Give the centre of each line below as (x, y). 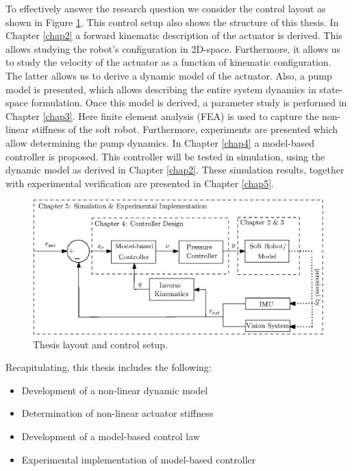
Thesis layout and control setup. (101, 344)
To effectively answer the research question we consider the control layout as (166, 8)
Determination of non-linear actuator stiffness (117, 413)
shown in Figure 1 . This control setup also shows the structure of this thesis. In (172, 22)
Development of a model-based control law (111, 436)
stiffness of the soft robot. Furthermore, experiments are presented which (185, 129)
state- (331, 89)
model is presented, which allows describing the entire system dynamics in (161, 89)
